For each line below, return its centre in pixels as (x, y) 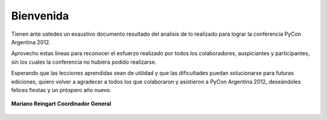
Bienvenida (40, 16)
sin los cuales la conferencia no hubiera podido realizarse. (84, 62)
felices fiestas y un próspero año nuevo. (61, 90)
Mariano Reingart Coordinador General (61, 104)
